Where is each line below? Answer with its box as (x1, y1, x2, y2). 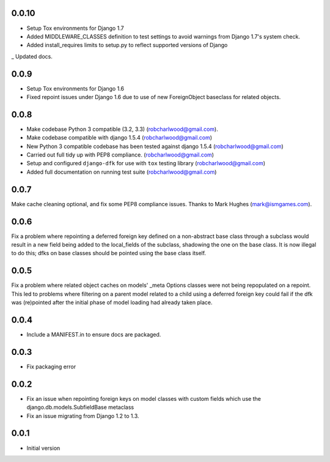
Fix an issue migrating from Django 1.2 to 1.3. (26, 412, 140, 419)
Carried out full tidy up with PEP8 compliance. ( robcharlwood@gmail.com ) (26, 151, 214, 158)
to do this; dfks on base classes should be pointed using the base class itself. (11, 250, 207, 257)
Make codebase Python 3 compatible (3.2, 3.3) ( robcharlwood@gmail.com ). (26, 125, 218, 133)
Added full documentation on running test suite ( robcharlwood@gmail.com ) (26, 168, 217, 176)
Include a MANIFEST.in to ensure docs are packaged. (26, 331, 161, 338)
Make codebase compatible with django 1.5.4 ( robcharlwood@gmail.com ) (26, 134, 213, 141)
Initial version (26, 444, 61, 452)
